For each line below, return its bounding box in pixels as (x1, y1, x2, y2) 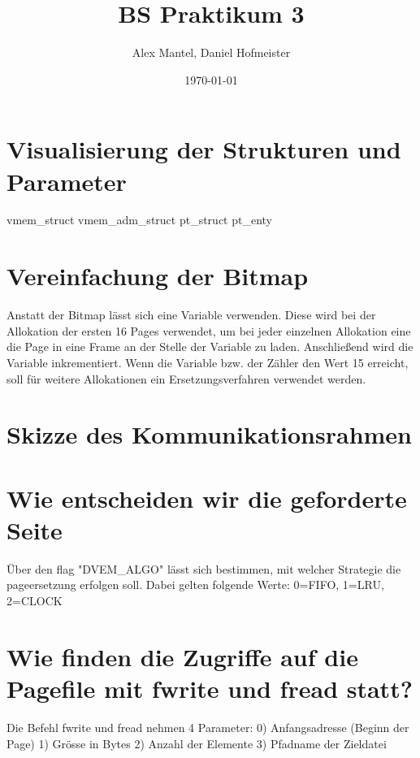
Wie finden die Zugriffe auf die (6, 639, 358, 673)
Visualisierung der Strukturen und (6, 132, 401, 166)
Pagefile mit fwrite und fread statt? (6, 671, 413, 704)
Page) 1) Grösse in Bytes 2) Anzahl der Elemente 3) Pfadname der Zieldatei (6, 734, 387, 752)
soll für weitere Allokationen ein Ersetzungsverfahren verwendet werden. (6, 370, 366, 387)
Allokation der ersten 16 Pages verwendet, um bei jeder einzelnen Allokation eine (6, 322, 411, 339)
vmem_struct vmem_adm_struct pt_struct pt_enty (6, 211, 272, 228)
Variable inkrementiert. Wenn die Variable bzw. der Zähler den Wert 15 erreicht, (6, 353, 409, 370)
